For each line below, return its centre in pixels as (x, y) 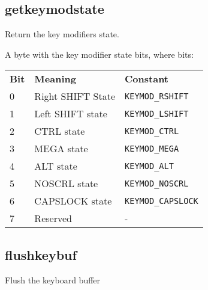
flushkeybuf (41, 254)
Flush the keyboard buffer (53, 279)
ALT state (56, 166)
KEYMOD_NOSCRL (157, 183)
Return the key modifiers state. (62, 34)
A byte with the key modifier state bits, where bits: (99, 54)
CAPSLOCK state (73, 201)
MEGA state (61, 149)
